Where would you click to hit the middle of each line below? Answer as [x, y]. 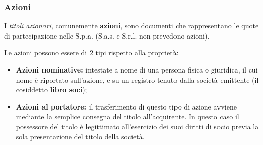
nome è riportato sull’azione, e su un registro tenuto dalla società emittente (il [137, 79]
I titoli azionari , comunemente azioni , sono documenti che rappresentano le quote [131, 26]
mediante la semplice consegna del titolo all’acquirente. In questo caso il [127, 116]
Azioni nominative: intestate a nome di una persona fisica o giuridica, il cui [137, 69]
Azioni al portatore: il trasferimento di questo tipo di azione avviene [126, 106]
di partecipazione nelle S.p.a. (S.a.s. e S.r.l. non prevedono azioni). [107, 35]
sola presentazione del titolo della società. [80, 136]
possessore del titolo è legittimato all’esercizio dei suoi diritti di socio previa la [137, 126]
